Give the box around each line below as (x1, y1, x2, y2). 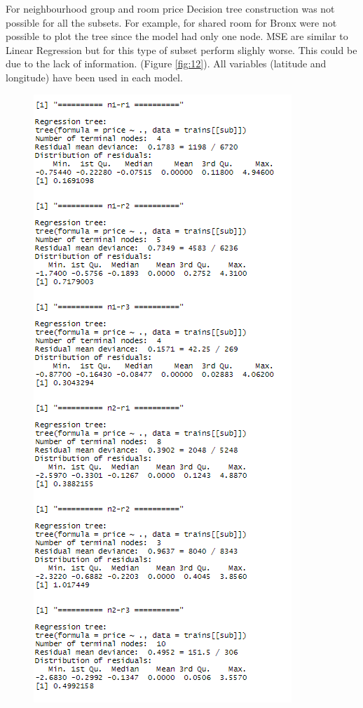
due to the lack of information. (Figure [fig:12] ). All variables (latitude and (6, 56, 327, 71)
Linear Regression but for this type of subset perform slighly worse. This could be (6, 42, 357, 57)
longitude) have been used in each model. (6, 69, 183, 84)
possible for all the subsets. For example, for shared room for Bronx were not (6, 15, 337, 29)
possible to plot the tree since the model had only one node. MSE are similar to (6, 29, 348, 44)
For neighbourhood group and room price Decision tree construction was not (6, 1, 335, 15)
